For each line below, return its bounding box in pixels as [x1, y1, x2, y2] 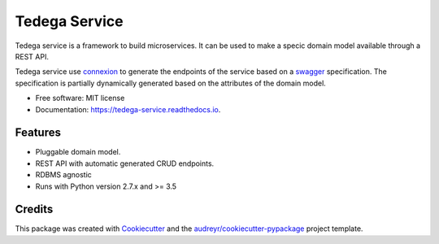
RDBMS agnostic [35, 170, 93, 180]
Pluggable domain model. [35, 147, 121, 157]
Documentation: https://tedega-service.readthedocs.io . [35, 104, 221, 114]
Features [15, 126, 61, 140]
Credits [15, 203, 54, 216]
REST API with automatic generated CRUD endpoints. [35, 159, 215, 168]
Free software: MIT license [35, 94, 125, 103]
